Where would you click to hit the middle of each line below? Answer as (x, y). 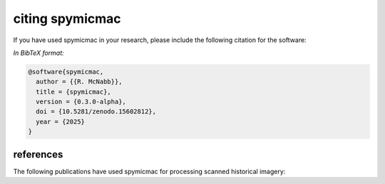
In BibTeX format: (38, 53)
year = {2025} (61, 122)
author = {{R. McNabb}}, (79, 82)
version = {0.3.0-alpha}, (81, 102)
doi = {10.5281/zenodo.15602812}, (96, 112)
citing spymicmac (67, 19)
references (38, 154)
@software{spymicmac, (66, 72)
